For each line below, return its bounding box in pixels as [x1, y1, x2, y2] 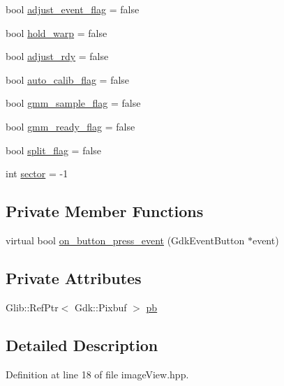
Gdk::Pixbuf [74, 299, 127, 314]
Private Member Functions [6, 200, 204, 222]
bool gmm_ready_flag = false [6, 119, 135, 133]
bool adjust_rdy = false [6, 49, 109, 64]
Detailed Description [6, 334, 158, 355]
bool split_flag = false [6, 142, 102, 157]
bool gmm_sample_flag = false [6, 96, 141, 110]
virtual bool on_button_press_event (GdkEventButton [6, 232, 245, 247]
